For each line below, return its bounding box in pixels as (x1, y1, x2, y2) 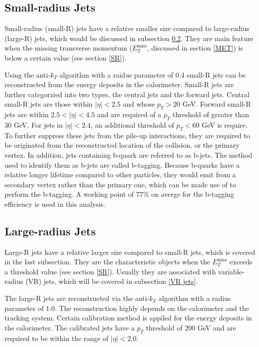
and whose (123, 99, 155, 109)
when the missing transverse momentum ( (4, 43, 132, 53)
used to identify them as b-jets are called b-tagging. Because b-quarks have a (4, 159, 240, 170)
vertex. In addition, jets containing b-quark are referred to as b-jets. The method (4, 149, 253, 160)
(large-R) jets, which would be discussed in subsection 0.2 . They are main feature (4, 33, 254, 43)
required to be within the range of (4, 332, 109, 343)
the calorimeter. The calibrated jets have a (4, 322, 135, 332)
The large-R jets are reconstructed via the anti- (4, 293, 150, 303)
